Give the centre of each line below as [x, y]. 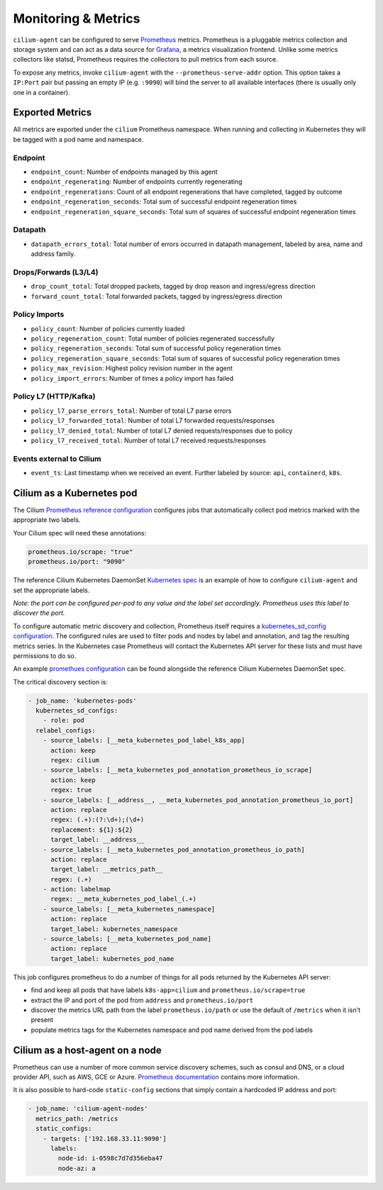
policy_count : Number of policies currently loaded [108, 328]
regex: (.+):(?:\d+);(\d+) [98, 820]
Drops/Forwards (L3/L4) [56, 272]
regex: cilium [75, 760]
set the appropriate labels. [51, 590]
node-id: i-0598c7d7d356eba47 [110, 1158]
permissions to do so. [45, 655]
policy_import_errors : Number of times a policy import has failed [132, 378]
